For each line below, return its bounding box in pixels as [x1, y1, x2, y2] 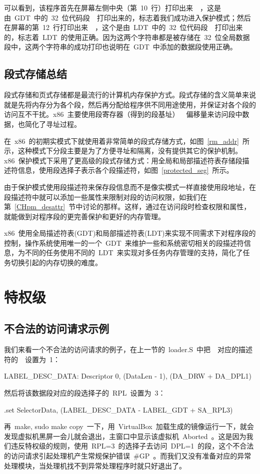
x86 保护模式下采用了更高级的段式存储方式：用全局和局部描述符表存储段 [4, 155, 242, 165]
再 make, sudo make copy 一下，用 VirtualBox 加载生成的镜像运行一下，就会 [4, 421, 254, 432]
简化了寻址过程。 [24, 118, 81, 129]
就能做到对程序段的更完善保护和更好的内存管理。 [4, 211, 165, 221]
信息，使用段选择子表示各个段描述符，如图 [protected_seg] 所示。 [17, 165, 233, 175]
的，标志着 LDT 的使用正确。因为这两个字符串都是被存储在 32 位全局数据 [4, 31, 250, 42]
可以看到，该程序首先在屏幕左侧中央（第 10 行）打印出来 [4, 2, 193, 12]
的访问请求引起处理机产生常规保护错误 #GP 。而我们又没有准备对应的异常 [4, 451, 251, 461]
